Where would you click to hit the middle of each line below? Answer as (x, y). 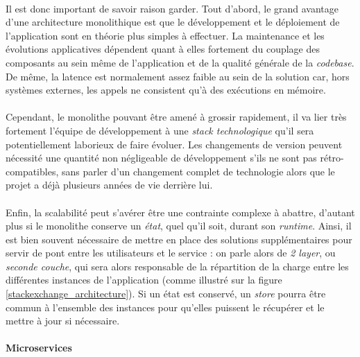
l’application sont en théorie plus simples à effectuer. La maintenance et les (165, 35)
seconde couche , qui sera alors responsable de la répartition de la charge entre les (177, 266)
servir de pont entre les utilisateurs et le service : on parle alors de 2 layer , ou (171, 253)
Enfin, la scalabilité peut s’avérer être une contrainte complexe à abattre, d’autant (180, 212)
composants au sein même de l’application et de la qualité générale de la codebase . (180, 62)
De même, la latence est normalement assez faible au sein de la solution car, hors (178, 76)
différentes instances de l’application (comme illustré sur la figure (144, 280)
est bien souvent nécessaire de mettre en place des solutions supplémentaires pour (179, 239)
